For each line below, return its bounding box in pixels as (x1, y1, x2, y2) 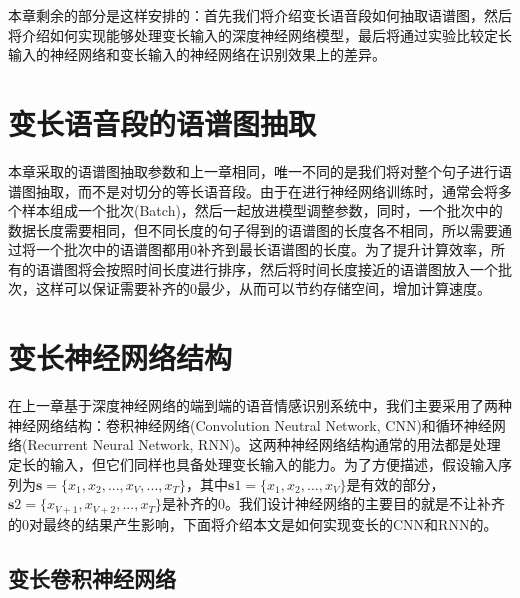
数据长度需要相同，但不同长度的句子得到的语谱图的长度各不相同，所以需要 (8, 219, 498, 240)
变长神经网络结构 (8, 337, 233, 378)
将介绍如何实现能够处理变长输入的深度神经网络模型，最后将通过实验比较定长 (8, 24, 512, 45)
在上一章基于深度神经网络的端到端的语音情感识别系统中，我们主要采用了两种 (8, 395, 512, 416)
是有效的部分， (346, 473, 445, 494)
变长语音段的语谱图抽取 (8, 102, 317, 143)
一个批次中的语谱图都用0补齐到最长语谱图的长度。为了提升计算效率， (35, 239, 491, 260)
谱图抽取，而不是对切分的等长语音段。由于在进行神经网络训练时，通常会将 (8, 180, 498, 201)
